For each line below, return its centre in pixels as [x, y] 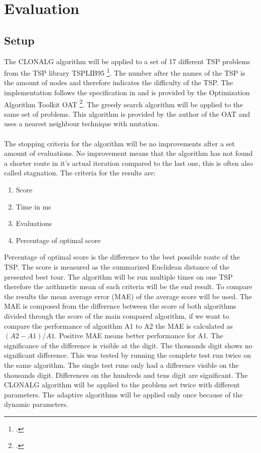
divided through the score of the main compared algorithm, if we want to [117, 315]
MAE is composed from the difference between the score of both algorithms [120, 306]
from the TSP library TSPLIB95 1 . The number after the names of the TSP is [125, 72]
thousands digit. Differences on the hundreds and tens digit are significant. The [126, 375]
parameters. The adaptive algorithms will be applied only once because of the [123, 394]
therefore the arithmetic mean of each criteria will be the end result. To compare [128, 286]
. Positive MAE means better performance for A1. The [139, 335]
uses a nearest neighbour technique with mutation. [82, 124]
